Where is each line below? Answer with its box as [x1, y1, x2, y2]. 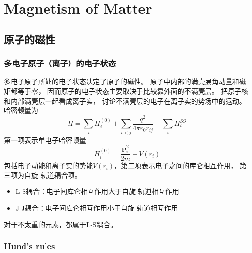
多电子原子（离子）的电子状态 [4, 57, 116, 69]
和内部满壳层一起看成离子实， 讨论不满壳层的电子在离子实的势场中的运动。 [4, 95, 246, 105]
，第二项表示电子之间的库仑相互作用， [114, 160, 238, 170]
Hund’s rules [4, 240, 55, 252]
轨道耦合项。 [40, 169, 82, 180]
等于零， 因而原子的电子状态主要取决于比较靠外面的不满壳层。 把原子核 [17, 85, 249, 96]
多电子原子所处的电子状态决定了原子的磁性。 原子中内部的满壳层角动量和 [4, 76, 239, 86]
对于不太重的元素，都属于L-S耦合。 [4, 219, 117, 229]
